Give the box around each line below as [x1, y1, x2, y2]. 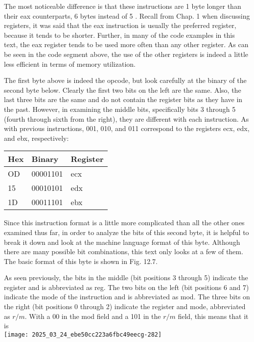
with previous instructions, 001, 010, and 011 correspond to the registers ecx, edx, [4, 123, 250, 133]
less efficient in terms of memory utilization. [4, 58, 136, 69]
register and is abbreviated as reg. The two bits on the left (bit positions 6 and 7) [4, 282, 249, 292]
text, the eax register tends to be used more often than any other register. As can [4, 39, 249, 50]
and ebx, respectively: [4, 132, 69, 143]
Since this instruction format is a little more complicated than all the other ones [4, 217, 245, 228]
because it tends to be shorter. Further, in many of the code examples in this [4, 29, 235, 40]
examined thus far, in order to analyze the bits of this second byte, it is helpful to [4, 227, 249, 237]
